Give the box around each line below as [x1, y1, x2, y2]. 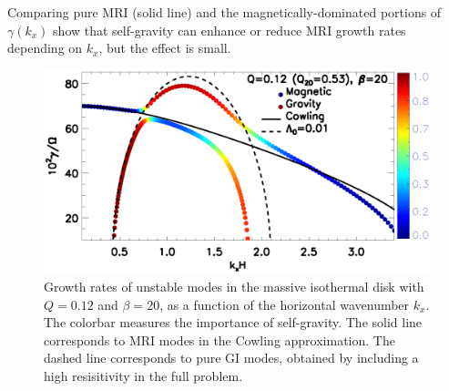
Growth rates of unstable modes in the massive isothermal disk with [44, 276, 424, 295]
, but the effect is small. [98, 38, 231, 57]
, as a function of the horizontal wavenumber [159, 294, 410, 314]
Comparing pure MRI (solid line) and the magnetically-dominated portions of [7, 3, 442, 21]
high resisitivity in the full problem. [44, 365, 243, 385]
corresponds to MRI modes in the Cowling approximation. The [44, 330, 395, 349]
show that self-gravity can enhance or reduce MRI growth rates [53, 20, 406, 39]
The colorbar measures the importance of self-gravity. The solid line [44, 313, 423, 332]
